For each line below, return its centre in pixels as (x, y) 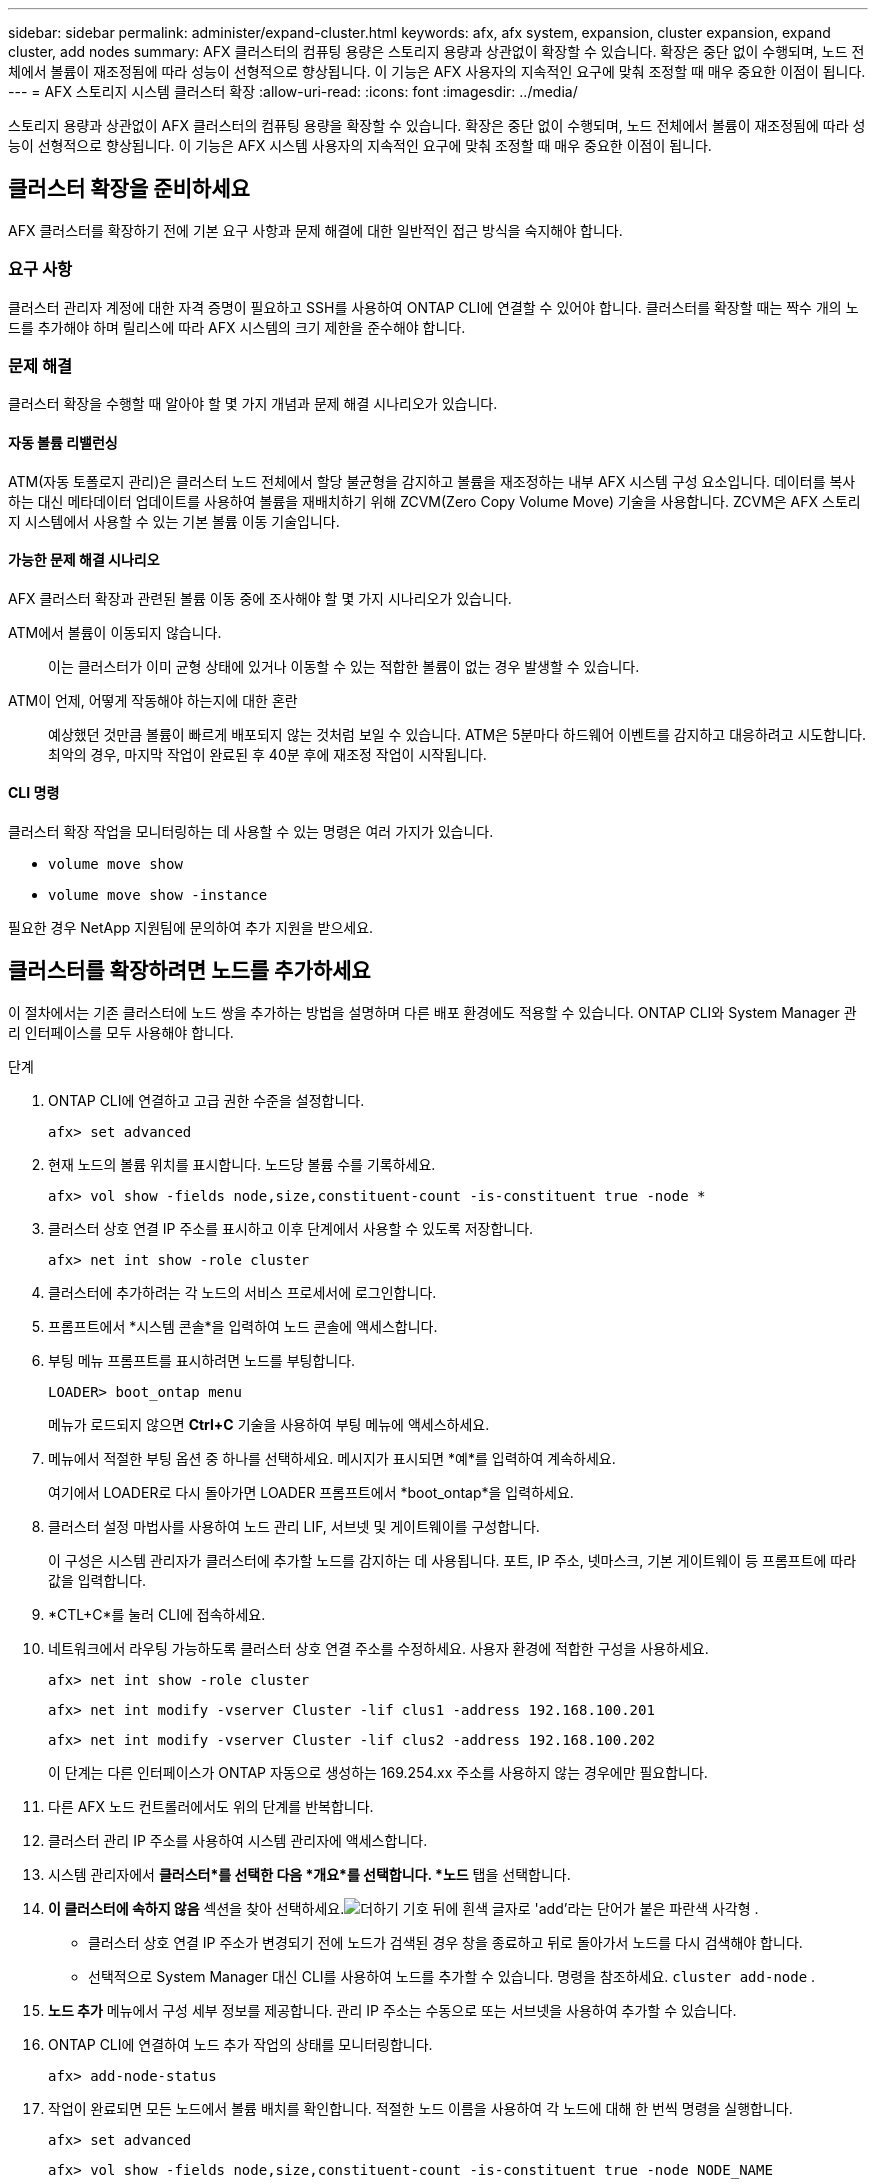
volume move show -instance (158, 895)
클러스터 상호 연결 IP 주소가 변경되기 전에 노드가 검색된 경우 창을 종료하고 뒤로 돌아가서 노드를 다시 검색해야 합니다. (445, 1942)
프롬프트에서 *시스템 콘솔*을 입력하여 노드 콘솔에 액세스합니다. (243, 1326)
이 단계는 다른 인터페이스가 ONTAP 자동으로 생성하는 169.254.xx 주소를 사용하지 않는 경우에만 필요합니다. (378, 1772)
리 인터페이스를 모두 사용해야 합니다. (121, 1032)
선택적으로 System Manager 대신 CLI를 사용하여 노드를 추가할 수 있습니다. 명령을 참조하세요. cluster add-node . (452, 1976)
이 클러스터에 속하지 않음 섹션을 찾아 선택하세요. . (403, 1908)
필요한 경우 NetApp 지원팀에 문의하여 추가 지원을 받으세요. (191, 927)
